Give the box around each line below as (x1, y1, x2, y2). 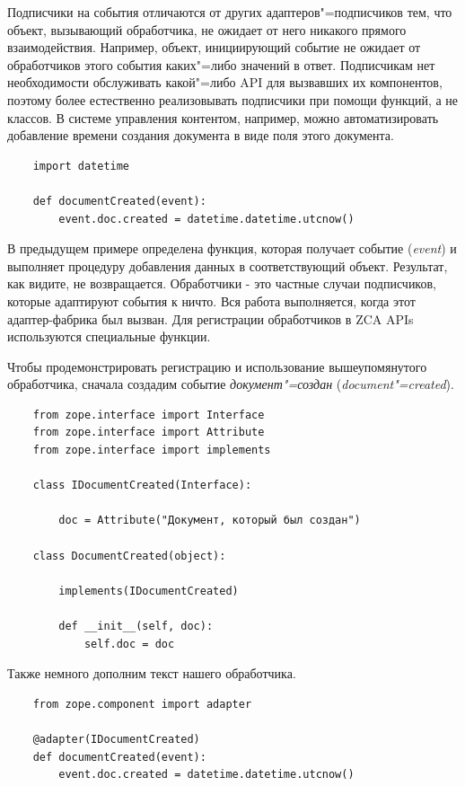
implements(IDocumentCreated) (58, 584, 239, 597)
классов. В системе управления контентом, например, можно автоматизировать (7, 108, 439, 127)
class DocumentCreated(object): (32, 549, 226, 562)
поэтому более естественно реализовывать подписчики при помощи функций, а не (7, 90, 459, 109)
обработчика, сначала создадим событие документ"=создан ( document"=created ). (7, 375, 454, 393)
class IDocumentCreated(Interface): (32, 479, 252, 492)
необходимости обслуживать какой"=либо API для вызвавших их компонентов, (7, 73, 443, 92)
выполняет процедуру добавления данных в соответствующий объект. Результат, (7, 256, 448, 275)
